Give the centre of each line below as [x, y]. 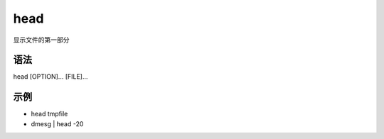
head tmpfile [49, 114]
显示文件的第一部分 [41, 40]
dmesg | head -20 [57, 123]
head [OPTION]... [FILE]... [50, 77]
